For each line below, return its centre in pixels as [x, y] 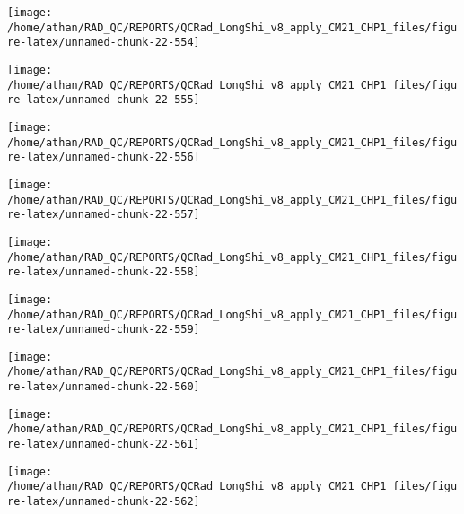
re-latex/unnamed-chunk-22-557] [104, 215]
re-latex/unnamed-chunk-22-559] [104, 330]
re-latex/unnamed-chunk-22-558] [104, 272]
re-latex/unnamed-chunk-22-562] [104, 502]
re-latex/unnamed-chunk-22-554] [104, 43]
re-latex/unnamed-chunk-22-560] [104, 387]
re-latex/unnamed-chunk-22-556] [104, 157]
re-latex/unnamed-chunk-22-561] [104, 444]
